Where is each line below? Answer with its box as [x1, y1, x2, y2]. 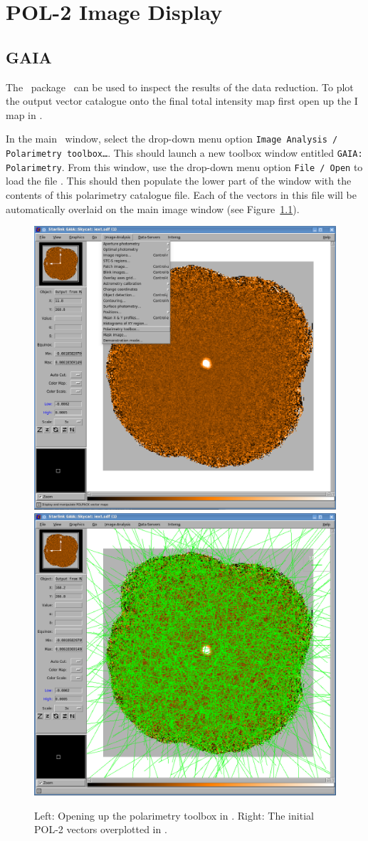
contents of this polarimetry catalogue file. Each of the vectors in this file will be [6, 187, 357, 202]
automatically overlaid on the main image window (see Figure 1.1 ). [6, 201, 300, 216]
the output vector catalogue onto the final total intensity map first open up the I [6, 93, 358, 108]
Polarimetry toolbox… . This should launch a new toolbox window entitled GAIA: [6, 145, 363, 160]
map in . [6, 107, 43, 122]
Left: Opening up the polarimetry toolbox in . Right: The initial [34, 808, 314, 822]
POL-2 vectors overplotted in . [34, 822, 167, 837]
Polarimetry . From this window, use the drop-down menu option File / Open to [6, 159, 363, 174]
